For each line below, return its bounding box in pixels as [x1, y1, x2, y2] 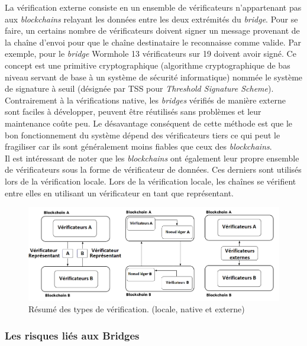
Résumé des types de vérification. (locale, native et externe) [28, 303, 245, 315]
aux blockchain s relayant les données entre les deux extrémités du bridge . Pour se [5, 12, 298, 25]
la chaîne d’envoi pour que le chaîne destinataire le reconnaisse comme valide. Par [5, 35, 302, 48]
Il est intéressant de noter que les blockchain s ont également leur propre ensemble [5, 151, 299, 164]
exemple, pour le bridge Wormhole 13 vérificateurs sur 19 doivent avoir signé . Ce [5, 47, 296, 60]
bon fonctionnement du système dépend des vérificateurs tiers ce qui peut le [5, 128, 280, 141]
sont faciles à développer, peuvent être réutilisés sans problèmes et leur [5, 105, 261, 118]
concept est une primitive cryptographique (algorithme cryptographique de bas [5, 59, 290, 71]
